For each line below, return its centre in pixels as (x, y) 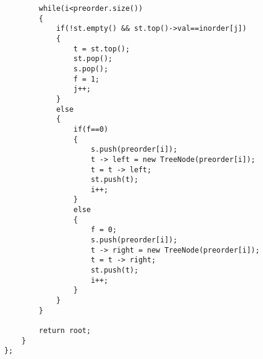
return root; (65, 331)
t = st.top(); (102, 49)
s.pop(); (91, 69)
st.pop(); (93, 59)
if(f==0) (91, 129)
